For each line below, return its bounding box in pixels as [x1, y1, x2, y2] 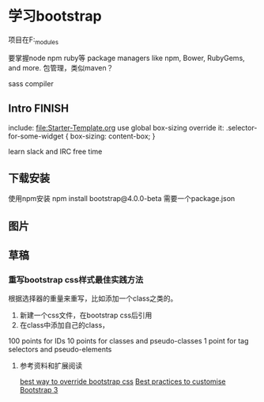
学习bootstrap [8, 7, 102, 25]
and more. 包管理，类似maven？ [8, 63, 114, 72]
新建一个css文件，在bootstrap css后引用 [19, 310, 153, 320]
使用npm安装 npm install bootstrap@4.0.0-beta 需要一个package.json [8, 194, 236, 203]
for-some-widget [8, 131, 64, 141]
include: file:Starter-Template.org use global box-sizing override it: [8, 123, 224, 132]
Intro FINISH [8, 102, 70, 116]
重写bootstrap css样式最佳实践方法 [8, 275, 144, 286]
